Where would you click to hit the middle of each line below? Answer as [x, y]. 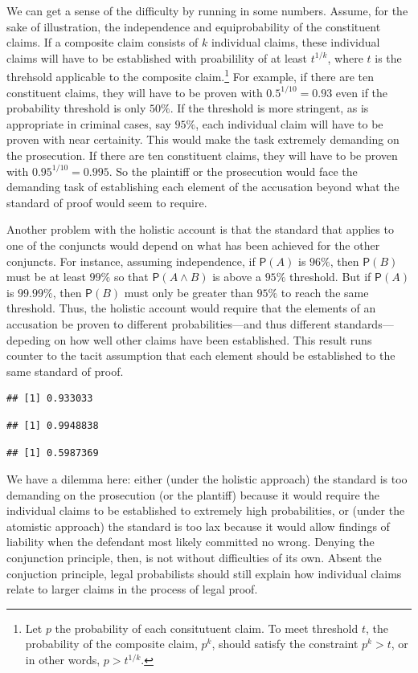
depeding [29, 339]
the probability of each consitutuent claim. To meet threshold [207, 628]
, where [345, 57]
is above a [237, 277]
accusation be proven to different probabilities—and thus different [169, 323]
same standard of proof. [65, 371]
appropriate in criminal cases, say [89, 123]
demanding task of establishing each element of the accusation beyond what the [203, 187]
